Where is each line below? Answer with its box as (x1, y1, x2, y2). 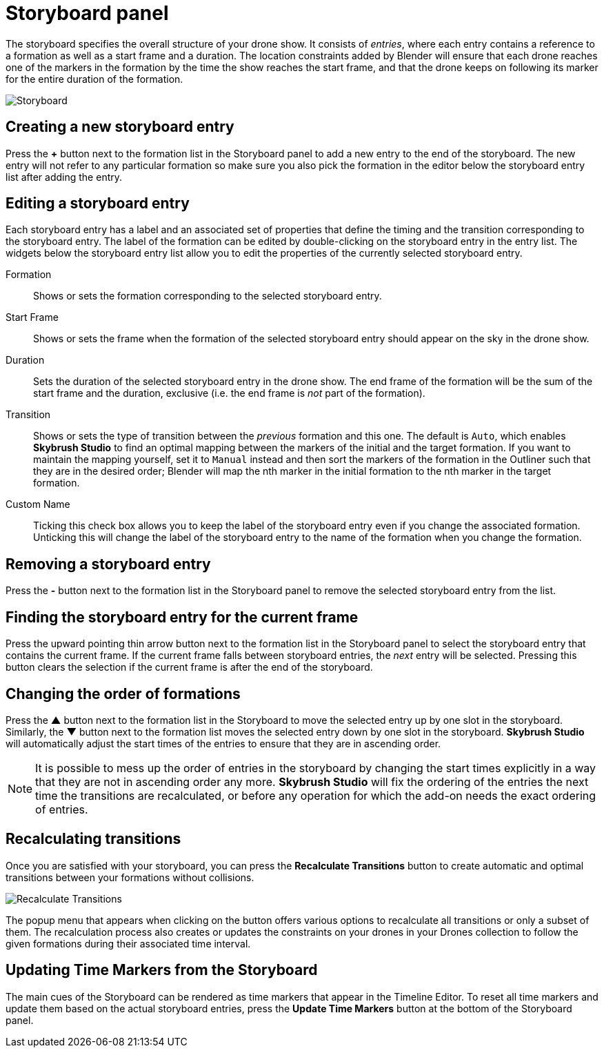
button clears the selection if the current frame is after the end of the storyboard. (6, 661, 373, 673)
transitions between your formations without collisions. (6, 871, 254, 883)
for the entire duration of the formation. (6, 72, 183, 85)
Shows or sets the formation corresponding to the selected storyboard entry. (33, 290, 382, 302)
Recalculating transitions (6, 830, 181, 848)
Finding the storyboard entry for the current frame (6, 608, 359, 626)
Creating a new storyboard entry (6, 118, 234, 136)
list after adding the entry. (6, 170, 123, 183)
